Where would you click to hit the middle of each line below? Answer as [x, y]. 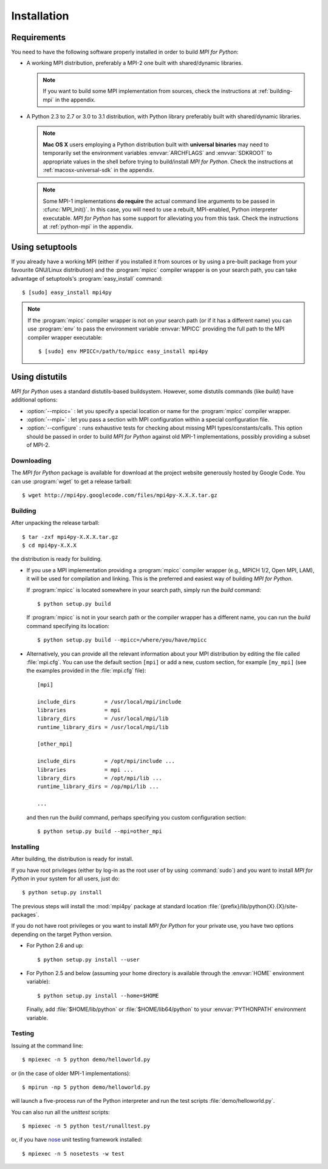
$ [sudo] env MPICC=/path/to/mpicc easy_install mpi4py [123, 351]
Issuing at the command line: [47, 1046]
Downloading [31, 461]
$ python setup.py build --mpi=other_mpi [100, 831]
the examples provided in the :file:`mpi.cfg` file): [86, 671]
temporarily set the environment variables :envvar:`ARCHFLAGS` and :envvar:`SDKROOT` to [158, 153]
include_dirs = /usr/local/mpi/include [109, 701]
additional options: [34, 400]
